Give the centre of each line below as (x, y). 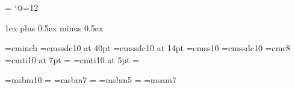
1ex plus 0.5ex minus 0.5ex (54, 27)
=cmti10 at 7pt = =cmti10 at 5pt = (72, 59)
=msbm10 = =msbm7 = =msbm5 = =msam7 (91, 80)
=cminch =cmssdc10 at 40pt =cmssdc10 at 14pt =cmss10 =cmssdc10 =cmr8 (147, 48)
